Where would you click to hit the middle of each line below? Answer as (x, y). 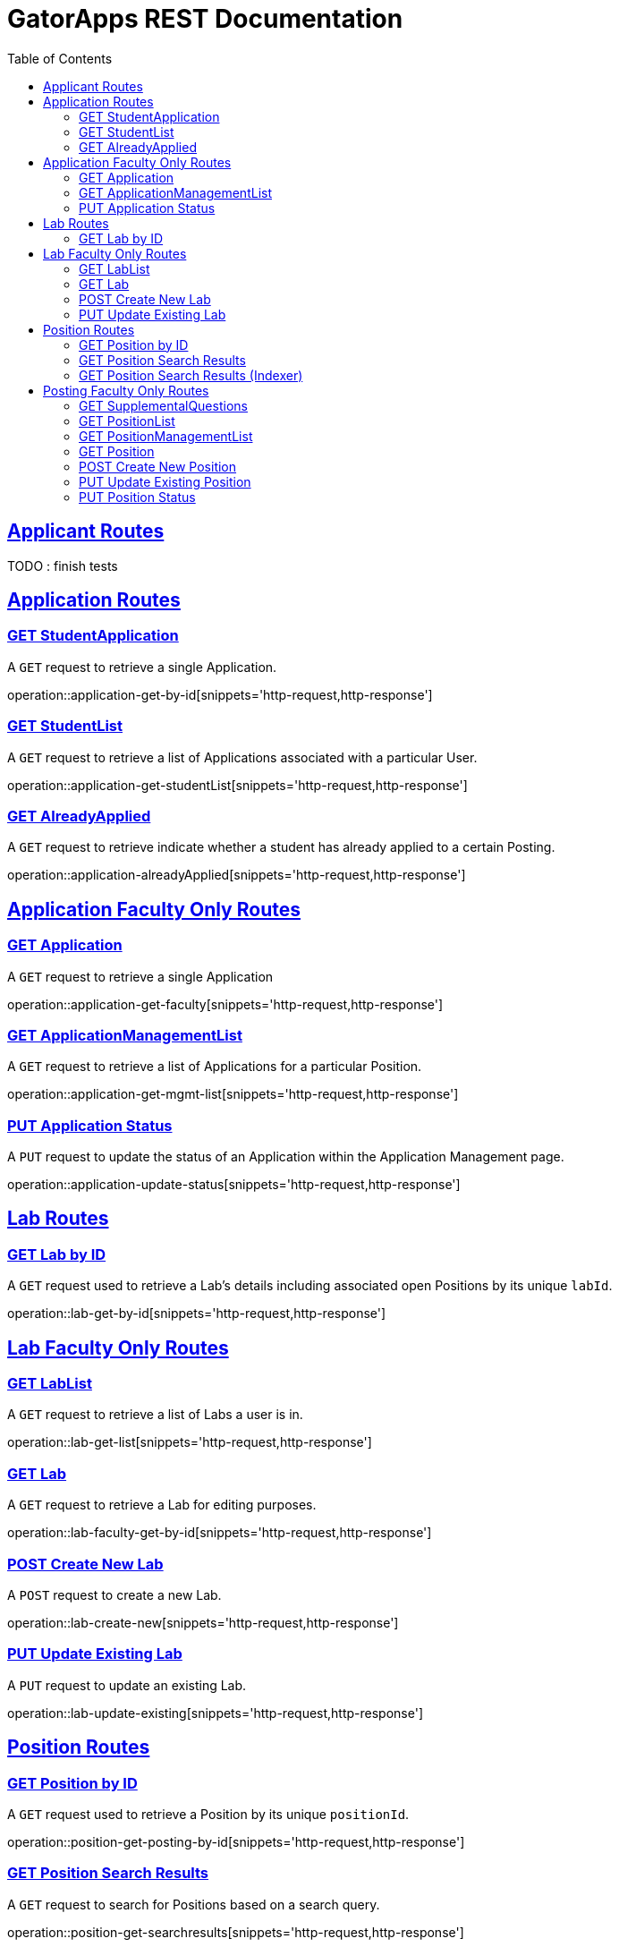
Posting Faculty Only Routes (126, 390)
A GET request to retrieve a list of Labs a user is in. (155, 1415)
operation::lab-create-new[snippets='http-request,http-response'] (203, 1622)
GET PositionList (127, 421)
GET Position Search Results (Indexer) (191, 375)
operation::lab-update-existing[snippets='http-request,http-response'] (216, 1713)
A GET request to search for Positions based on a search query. (194, 1904)
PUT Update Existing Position (165, 481)
